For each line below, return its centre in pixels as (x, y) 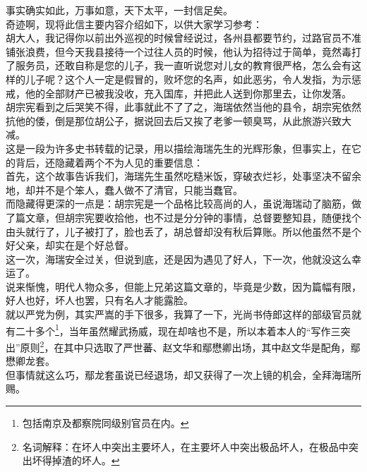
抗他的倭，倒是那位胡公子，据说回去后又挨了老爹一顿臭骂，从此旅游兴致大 (179, 120)
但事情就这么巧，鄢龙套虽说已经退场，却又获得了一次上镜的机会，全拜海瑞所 (183, 374)
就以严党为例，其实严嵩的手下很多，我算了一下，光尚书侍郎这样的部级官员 (179, 314)
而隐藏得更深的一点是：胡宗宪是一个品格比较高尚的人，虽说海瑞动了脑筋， (179, 204)
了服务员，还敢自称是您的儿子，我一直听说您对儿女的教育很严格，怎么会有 (179, 65)
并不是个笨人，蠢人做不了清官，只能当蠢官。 (139, 189)
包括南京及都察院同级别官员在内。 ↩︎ (106, 422)
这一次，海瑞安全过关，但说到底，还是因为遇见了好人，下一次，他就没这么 (179, 259)
